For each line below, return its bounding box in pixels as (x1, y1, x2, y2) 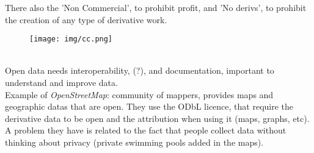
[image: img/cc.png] (29, 35, 113, 44)
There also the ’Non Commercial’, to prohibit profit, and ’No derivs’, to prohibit (5, 1, 307, 13)
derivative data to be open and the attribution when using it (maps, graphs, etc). (5, 112, 310, 124)
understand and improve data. (5, 76, 118, 89)
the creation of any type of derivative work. (5, 13, 167, 26)
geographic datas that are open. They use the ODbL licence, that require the (5, 100, 294, 113)
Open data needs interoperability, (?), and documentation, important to (5, 64, 274, 77)
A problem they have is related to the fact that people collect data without (5, 124, 287, 137)
